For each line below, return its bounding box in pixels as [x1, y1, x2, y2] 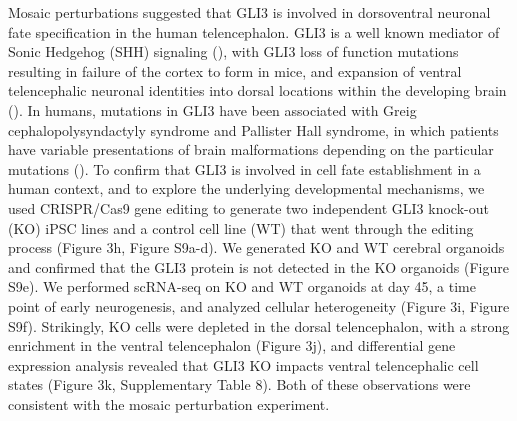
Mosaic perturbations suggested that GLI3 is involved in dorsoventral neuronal [8, 2, 491, 22]
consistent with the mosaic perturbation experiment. [8, 393, 330, 414]
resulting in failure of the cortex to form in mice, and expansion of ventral [8, 60, 462, 81]
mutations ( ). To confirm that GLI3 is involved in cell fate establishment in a [8, 158, 481, 179]
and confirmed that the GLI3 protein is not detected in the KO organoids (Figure [8, 256, 509, 277]
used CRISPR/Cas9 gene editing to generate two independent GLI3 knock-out [8, 197, 489, 218]
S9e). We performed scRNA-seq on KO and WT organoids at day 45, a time [8, 276, 476, 297]
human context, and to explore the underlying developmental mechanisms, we [8, 178, 485, 199]
